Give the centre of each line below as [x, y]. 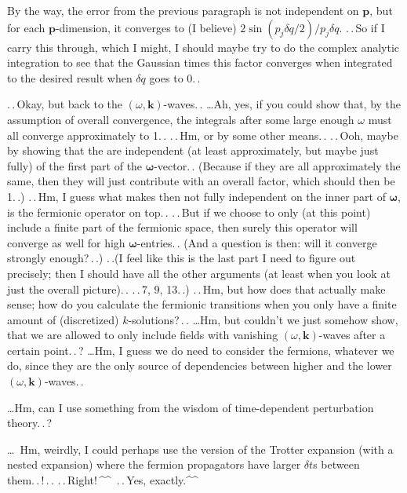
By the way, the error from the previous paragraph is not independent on [183, 10]
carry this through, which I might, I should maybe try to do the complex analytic [203, 47]
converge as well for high [66, 242]
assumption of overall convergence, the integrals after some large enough [181, 119]
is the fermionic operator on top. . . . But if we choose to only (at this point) [189, 212]
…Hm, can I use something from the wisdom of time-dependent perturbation [191, 407]
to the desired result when [70, 77]
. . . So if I [362, 27]
